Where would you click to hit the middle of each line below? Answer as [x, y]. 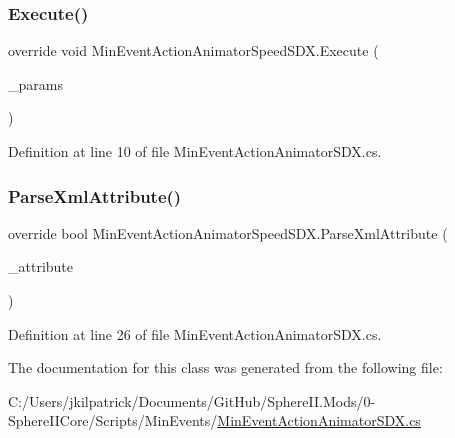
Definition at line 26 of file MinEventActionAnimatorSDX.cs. [195, 333]
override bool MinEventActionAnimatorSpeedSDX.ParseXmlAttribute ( [228, 232]
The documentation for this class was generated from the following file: [225, 367]
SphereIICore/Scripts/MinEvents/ [113, 420]
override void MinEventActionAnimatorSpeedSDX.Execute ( [193, 50]
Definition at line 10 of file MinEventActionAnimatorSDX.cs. [195, 151]
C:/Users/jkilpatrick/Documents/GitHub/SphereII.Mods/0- [192, 400]
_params [35, 83]
